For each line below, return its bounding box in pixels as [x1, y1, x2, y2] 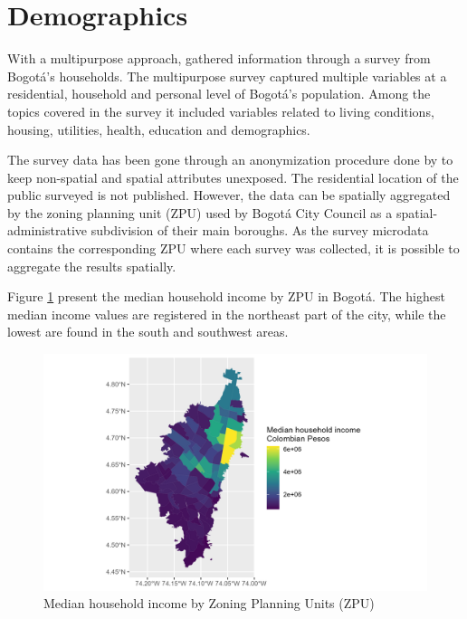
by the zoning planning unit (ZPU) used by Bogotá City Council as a [7, 203, 393, 222]
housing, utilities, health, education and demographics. [7, 119, 310, 138]
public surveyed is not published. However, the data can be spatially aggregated [7, 186, 451, 205]
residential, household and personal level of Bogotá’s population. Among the [7, 84, 431, 103]
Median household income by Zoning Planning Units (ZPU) [43, 594, 375, 613]
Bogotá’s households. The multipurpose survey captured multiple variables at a [7, 66, 447, 85]
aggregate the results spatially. [7, 256, 176, 275]
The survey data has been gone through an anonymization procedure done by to [7, 150, 453, 169]
